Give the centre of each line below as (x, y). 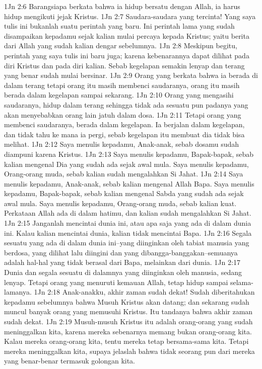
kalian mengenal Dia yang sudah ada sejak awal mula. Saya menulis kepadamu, (126, 164)
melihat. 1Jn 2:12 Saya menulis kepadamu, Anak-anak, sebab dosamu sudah (122, 144)
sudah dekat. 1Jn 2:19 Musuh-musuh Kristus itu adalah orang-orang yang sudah (128, 321)
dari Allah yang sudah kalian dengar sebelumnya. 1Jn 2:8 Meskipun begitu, (121, 45)
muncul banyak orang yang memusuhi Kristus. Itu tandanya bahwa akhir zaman (128, 311)
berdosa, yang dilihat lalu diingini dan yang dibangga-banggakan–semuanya (121, 252)
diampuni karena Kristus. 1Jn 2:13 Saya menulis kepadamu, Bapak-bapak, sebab (129, 154)
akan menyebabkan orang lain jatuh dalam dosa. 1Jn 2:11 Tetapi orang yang (123, 114)
